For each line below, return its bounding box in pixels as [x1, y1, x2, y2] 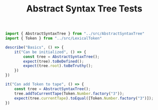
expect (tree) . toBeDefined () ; [23, 58, 84, 64]
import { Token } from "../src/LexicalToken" [5, 36, 102, 41]
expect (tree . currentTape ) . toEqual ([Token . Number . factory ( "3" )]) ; [14, 95, 154, 100]
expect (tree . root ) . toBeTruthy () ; [23, 63, 93, 68]
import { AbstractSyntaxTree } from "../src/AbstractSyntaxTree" [5, 31, 144, 36]
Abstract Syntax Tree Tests [26, 3, 142, 14]
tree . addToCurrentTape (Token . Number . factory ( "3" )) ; [14, 91, 124, 96]
